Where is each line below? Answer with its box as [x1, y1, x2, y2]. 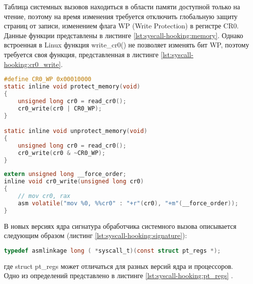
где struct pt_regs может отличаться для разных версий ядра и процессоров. [4, 261, 233, 271]
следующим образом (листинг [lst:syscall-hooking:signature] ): [4, 230, 187, 240]
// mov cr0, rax [18, 193, 71, 200]
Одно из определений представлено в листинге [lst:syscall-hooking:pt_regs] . [4, 270, 233, 281]
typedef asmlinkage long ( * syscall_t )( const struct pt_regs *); [4, 247, 221, 254]
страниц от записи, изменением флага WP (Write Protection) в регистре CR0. [4, 21, 239, 31]
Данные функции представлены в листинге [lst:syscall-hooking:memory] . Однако [4, 30, 243, 40]
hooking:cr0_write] [4, 59, 61, 69]
